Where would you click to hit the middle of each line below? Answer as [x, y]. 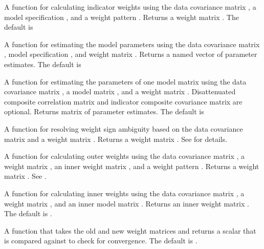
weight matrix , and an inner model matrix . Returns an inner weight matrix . [127, 203]
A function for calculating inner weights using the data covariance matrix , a [124, 193]
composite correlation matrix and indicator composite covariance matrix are [123, 101]
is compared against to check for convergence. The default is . [101, 241]
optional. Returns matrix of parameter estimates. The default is [104, 111]
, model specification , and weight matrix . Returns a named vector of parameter [131, 54]
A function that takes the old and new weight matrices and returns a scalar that [130, 230]
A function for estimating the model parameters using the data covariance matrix [132, 44]
